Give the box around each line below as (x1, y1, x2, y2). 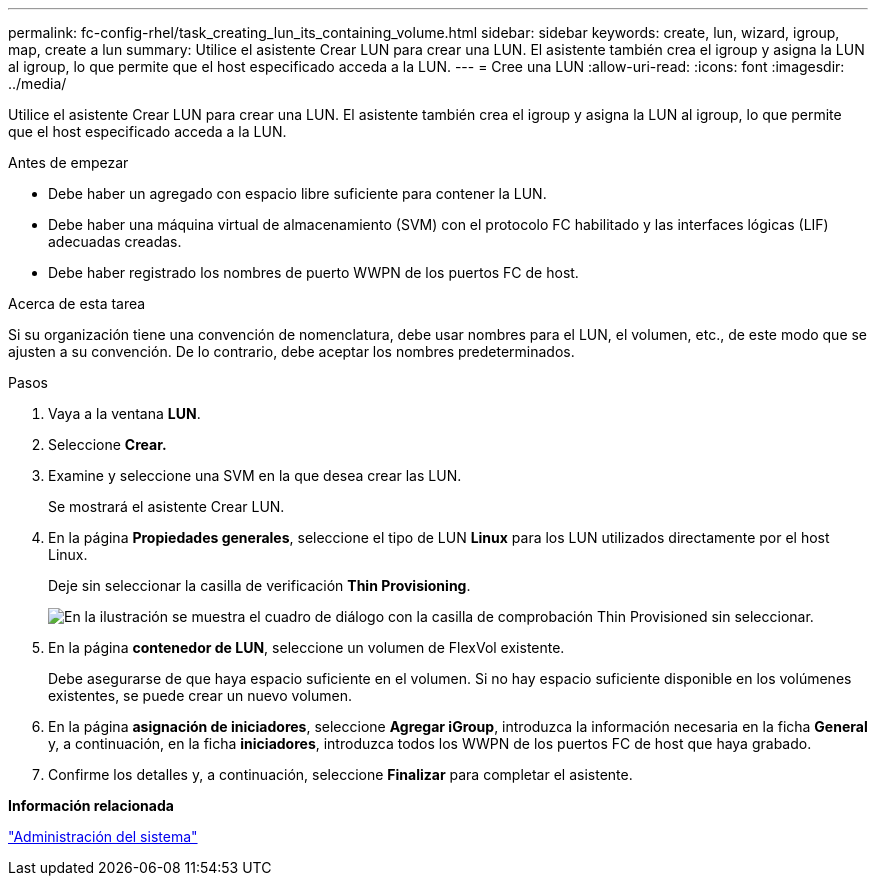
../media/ (8, 75, 67, 92)
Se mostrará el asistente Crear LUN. (48, 498, 285, 515)
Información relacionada (8, 797, 174, 814)
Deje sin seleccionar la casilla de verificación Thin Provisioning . (48, 577, 471, 594)
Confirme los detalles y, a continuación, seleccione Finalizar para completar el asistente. (48, 766, 633, 783)
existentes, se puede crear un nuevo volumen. (48, 687, 352, 704)
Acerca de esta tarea (8, 295, 146, 312)
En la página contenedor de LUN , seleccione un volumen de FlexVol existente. (48, 639, 565, 656)
